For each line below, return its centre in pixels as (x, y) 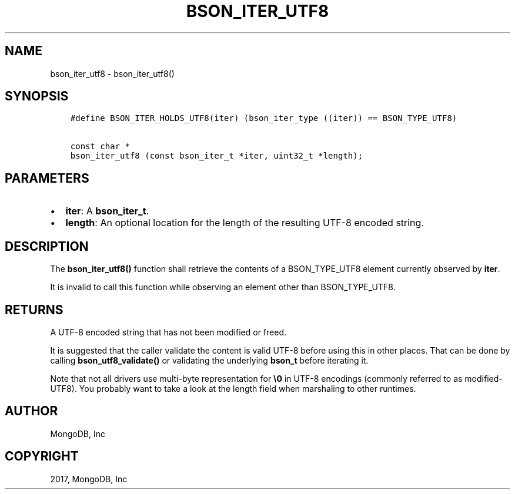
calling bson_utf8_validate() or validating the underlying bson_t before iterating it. (209, 360)
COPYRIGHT (42, 456)
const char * (100, 147)
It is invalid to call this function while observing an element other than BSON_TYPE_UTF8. (223, 287)
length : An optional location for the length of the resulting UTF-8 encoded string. (245, 223)
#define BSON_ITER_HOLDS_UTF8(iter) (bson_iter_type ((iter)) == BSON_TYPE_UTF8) (264, 118)
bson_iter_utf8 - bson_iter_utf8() (112, 73)
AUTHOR (31, 411)
